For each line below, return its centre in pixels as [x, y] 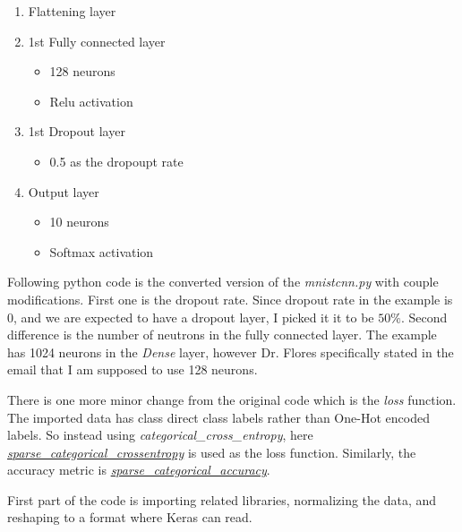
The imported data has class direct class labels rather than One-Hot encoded [218, 417]
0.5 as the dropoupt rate [116, 161]
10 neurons [79, 222]
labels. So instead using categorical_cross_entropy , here [160, 435]
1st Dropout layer [77, 131]
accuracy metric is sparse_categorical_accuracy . [139, 470]
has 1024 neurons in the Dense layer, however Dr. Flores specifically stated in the [231, 352]
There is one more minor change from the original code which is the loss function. [232, 399]
